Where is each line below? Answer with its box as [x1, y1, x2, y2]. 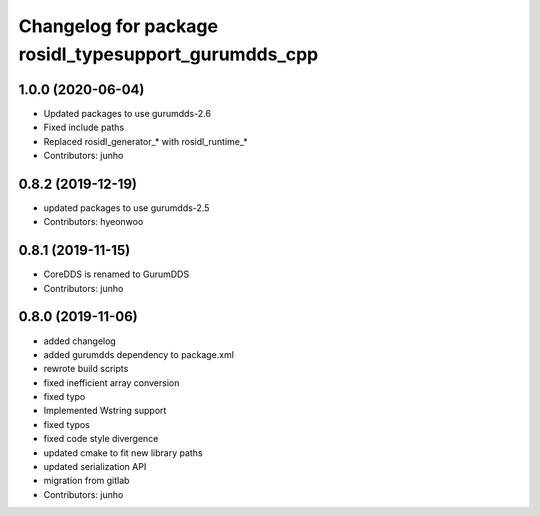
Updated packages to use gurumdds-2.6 [43, 107, 212, 119]
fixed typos [43, 418, 90, 430]
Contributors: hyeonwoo [43, 216, 144, 228]
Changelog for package [18, 15, 219, 37]
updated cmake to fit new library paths [43, 446, 204, 459]
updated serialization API [43, 461, 147, 473]
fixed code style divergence [43, 433, 159, 445]
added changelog [43, 335, 117, 347]
